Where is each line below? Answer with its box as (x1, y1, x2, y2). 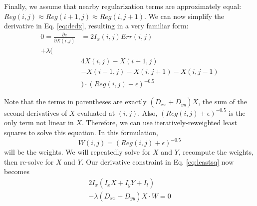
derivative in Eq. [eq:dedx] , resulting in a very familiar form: (4, 20, 189, 31)
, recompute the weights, (178, 147, 254, 157)
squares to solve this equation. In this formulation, (4, 127, 158, 137)
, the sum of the (198, 96, 247, 107)
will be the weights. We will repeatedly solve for (4, 147, 151, 157)
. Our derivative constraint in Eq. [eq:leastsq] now (81, 156, 234, 167)
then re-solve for (4, 156, 54, 167)
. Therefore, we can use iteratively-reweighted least (81, 117, 237, 128)
